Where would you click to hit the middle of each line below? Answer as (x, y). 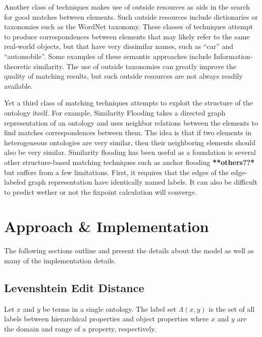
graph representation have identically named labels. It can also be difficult (143, 182)
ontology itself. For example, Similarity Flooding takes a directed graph (115, 112)
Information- (233, 56)
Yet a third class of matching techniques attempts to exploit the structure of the (128, 103)
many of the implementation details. (60, 260)
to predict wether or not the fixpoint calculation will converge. (100, 191)
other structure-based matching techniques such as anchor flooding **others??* (129, 162)
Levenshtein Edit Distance (74, 287)
